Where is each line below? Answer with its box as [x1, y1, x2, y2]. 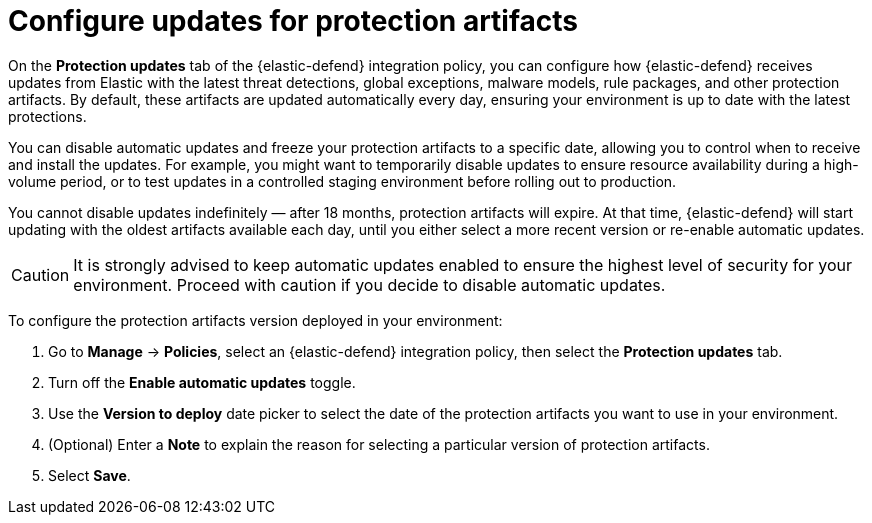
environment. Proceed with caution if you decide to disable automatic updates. [73, 274, 666, 295]
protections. [8, 107, 87, 125]
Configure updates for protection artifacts [8, 4, 578, 38]
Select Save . [48, 466, 131, 484]
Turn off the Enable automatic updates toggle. [48, 373, 356, 391]
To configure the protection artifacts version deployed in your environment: [8, 311, 503, 329]
